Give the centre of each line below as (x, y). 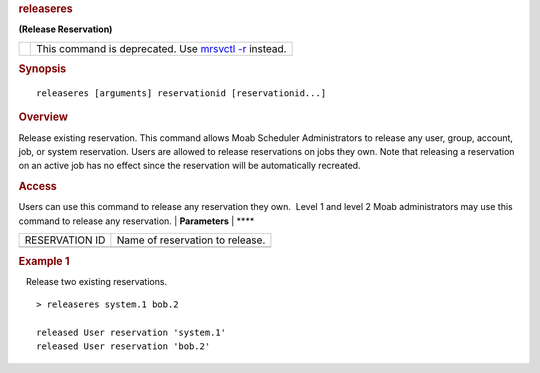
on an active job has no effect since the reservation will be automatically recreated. (189, 166)
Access (37, 187)
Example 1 (44, 261)
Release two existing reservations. (96, 281)
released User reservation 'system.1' (131, 333)
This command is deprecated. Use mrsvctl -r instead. (161, 48)
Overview (43, 117)
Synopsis (42, 69)
